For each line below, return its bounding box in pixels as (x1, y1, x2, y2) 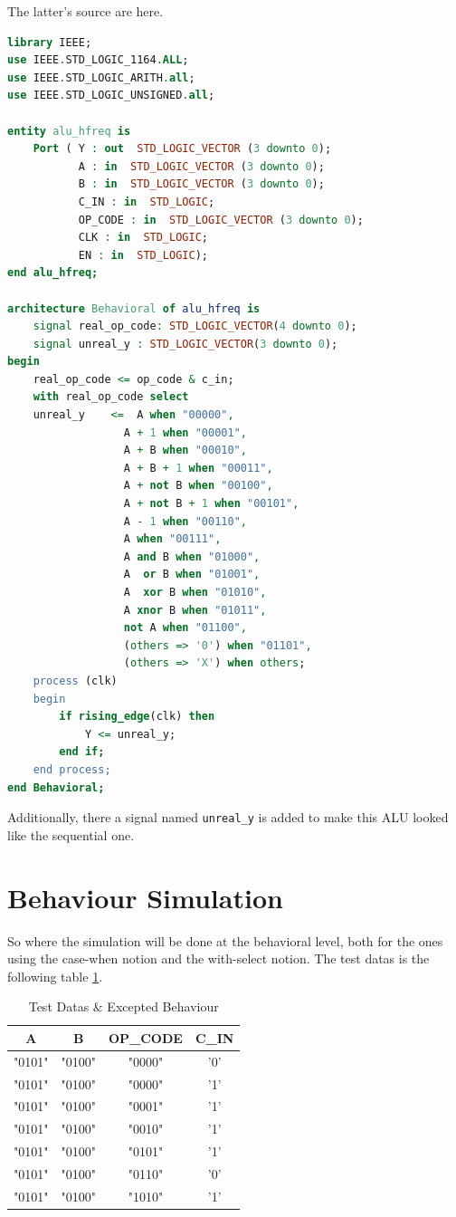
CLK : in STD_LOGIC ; (78, 231, 208, 244)
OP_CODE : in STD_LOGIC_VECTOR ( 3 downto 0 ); (78, 213, 364, 226)
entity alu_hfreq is (7, 124, 131, 138)
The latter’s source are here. (7, 2, 164, 20)
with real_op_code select (33, 390, 189, 404)
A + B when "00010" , (123, 444, 247, 457)
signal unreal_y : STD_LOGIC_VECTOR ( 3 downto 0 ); (33, 337, 338, 350)
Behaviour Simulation (7, 878, 283, 915)
